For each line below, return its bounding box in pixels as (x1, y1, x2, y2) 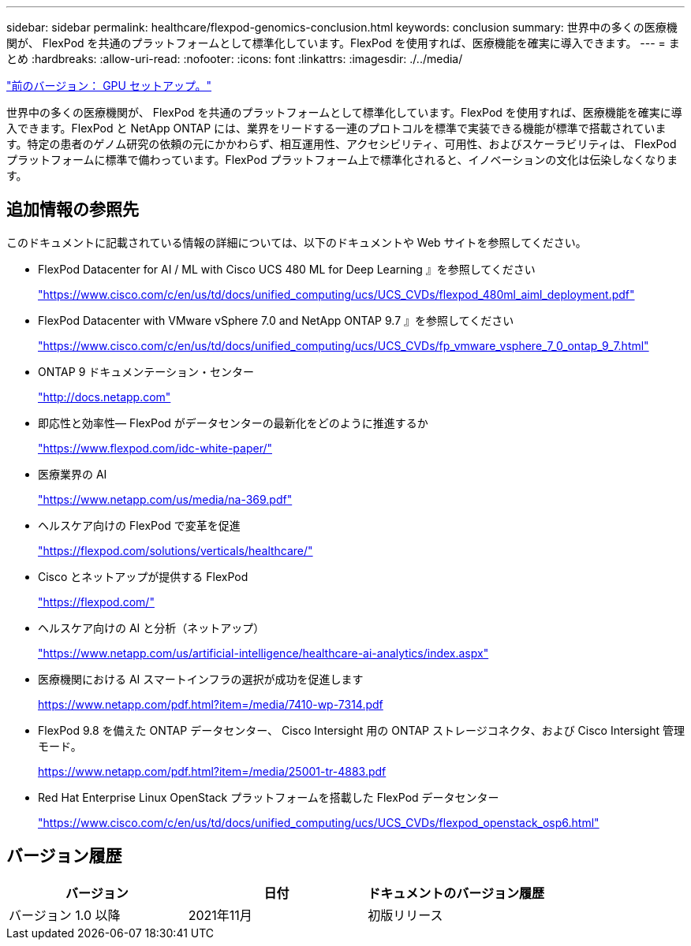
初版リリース (368, 907, 443, 923)
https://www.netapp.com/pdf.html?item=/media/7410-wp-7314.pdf (38, 697, 383, 711)
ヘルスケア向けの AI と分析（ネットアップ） (38, 620, 265, 635)
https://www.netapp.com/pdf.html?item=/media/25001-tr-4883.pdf (38, 764, 387, 778)
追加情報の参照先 (6, 199, 139, 220)
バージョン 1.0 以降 (9, 907, 121, 923)
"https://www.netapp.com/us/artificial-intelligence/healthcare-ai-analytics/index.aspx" (38, 646, 489, 660)
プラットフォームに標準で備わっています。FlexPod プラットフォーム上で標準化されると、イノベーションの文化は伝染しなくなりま (6, 153, 678, 166)
